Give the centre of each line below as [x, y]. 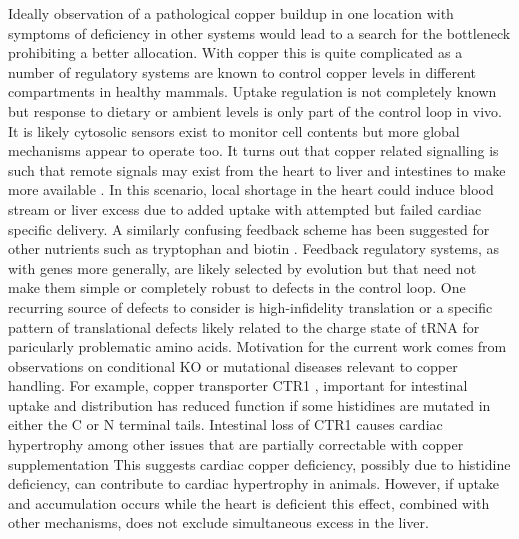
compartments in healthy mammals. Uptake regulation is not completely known [252, 91]
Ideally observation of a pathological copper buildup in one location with [231, 13]
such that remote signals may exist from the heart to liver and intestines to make [257, 169]
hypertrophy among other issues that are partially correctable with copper [236, 444]
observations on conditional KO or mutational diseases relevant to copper [233, 365]
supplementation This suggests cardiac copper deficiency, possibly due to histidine [259, 463]
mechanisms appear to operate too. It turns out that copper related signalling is [253, 150]
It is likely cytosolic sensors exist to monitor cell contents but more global [234, 130]
